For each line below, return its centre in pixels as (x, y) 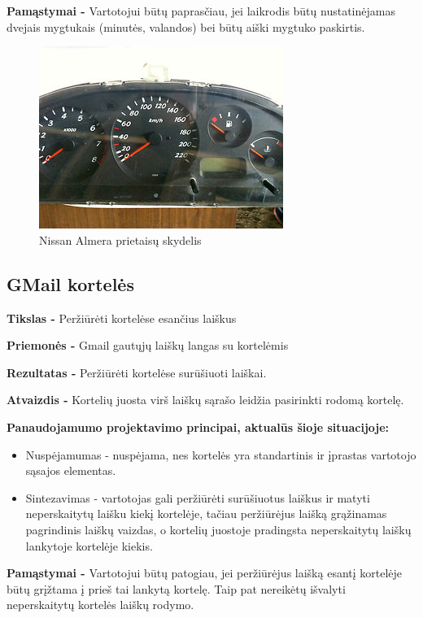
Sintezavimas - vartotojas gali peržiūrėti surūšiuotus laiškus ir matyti (198, 497)
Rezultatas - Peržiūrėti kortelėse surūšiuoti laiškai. (137, 372)
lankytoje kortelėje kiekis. (89, 545)
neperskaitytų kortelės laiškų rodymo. (100, 605)
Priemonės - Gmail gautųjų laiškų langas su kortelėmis (148, 345)
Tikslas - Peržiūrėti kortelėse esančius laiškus (122, 318)
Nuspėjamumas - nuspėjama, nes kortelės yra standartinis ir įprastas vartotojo (221, 454)
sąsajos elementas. (71, 470)
